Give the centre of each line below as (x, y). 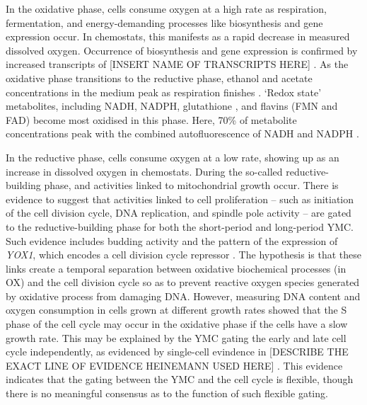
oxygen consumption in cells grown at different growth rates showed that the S (176, 310)
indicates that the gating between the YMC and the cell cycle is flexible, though (180, 379)
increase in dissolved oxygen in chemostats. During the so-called (144, 171)
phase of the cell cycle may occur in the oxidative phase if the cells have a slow (177, 324)
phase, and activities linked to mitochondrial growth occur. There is (191, 185)
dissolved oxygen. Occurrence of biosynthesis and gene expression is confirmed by (182, 50)
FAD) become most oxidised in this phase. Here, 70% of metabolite (151, 119)
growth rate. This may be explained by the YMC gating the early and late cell (176, 337)
